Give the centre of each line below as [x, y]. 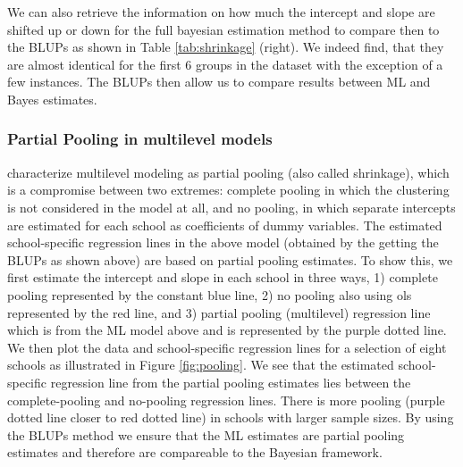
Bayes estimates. [52, 99]
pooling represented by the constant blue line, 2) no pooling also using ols [210, 294]
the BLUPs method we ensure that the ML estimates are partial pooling [206, 434]
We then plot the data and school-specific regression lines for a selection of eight [227, 347]
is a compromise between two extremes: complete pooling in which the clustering [228, 190]
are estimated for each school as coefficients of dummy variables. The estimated [225, 225]
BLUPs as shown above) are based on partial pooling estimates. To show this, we [230, 259]
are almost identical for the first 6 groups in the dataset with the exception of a [225, 64]
